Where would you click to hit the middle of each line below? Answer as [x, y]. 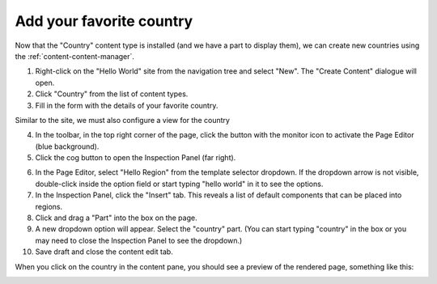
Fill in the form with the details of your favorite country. [127, 105]
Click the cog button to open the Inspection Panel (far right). [136, 158]
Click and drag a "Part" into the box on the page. [116, 218]
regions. [49, 206]
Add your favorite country [104, 21]
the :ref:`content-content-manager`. [75, 56]
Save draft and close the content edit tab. [104, 252]
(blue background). [67, 146]
